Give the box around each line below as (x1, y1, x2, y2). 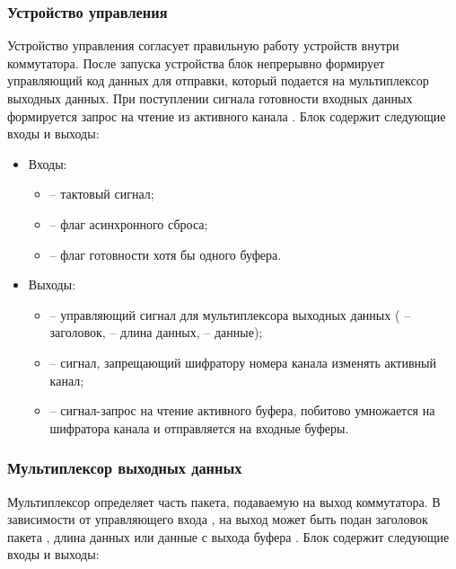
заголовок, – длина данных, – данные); (49, 323, 263, 342)
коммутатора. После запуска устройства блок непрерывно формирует (7, 53, 385, 72)
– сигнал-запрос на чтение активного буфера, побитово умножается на (49, 401, 435, 420)
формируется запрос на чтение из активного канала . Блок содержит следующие (7, 106, 446, 125)
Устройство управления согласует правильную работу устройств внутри (7, 36, 399, 55)
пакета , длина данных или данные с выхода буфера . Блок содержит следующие (7, 527, 450, 546)
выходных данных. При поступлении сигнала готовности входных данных (7, 89, 413, 107)
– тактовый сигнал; (49, 184, 154, 203)
